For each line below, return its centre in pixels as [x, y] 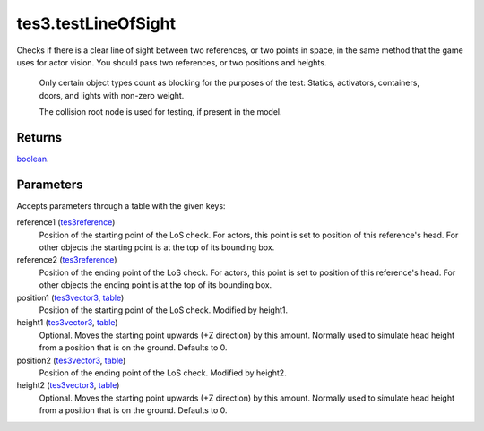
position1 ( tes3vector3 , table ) [70, 297]
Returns [39, 138]
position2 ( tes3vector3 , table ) [71, 360]
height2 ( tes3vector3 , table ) [68, 385]
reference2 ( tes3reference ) [67, 260]
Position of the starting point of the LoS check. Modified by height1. [164, 310]
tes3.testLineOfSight [96, 23]
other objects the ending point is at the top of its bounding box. [156, 285]
